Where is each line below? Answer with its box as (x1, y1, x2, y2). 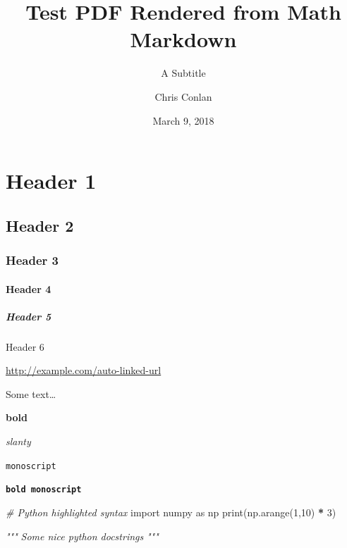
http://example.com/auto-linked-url (6, 363, 162, 378)
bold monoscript (6, 485, 82, 495)
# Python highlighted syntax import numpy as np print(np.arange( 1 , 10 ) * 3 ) (6, 504, 336, 519)
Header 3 (6, 251, 59, 268)
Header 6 (6, 339, 44, 354)
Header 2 (6, 214, 74, 236)
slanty (6, 434, 31, 449)
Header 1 (6, 166, 97, 195)
